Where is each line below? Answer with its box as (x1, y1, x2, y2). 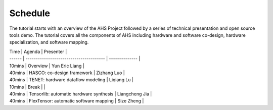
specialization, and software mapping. (9, 39, 89, 45)
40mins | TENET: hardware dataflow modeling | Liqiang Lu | (9, 77, 134, 83)
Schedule (9, 8, 51, 19)
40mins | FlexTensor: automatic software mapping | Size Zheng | (9, 98, 144, 104)
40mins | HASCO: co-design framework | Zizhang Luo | (9, 70, 125, 76)
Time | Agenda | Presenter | (9, 48, 67, 54)
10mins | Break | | (9, 84, 45, 90)
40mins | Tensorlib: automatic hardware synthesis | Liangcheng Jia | (9, 91, 152, 97)
